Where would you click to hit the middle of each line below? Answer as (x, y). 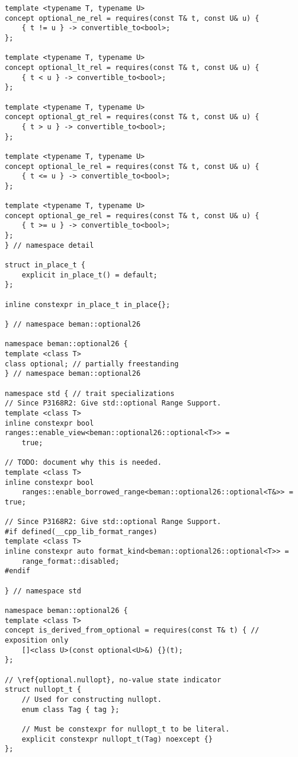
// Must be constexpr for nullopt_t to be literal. (126, 729)
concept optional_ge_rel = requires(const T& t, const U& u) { (132, 215)
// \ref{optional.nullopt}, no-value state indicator (113, 680)
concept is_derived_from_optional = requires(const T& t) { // (132, 630)
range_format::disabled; (71, 561)
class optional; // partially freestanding (92, 364)
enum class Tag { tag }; (71, 709)
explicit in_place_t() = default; (89, 275)
